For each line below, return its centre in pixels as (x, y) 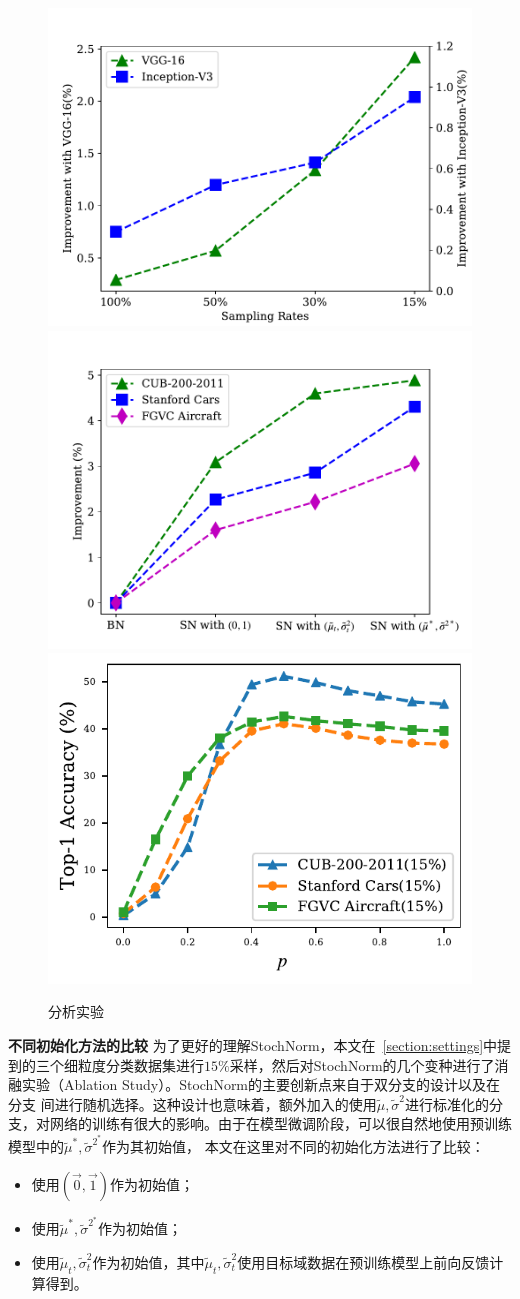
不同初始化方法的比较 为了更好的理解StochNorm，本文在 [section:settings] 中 (253, 1045)
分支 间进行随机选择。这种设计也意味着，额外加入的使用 (192, 1103)
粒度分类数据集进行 (140, 1064)
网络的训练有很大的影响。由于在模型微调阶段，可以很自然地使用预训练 (280, 1123)
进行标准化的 (447, 1103)
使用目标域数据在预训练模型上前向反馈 (363, 1261)
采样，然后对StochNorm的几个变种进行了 (362, 1064)
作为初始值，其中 (148, 1261)
